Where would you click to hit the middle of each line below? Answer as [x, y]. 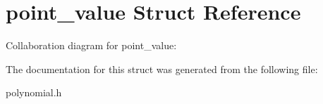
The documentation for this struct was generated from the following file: [162, 69]
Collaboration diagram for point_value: [91, 45]
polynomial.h [34, 92]
